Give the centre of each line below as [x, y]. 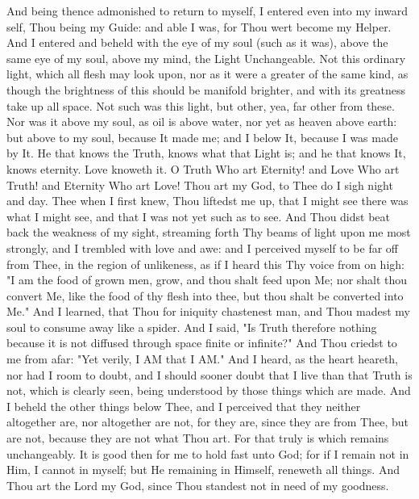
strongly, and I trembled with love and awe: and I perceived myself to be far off [203, 247]
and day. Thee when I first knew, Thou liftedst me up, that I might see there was [207, 201]
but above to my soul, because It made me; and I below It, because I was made [202, 137]
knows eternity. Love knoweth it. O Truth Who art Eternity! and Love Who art [203, 168]
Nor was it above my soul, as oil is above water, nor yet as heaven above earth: [202, 122]
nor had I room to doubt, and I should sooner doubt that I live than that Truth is [209, 374]
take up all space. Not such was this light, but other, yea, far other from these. [201, 105]
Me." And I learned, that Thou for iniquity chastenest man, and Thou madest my [209, 311]
